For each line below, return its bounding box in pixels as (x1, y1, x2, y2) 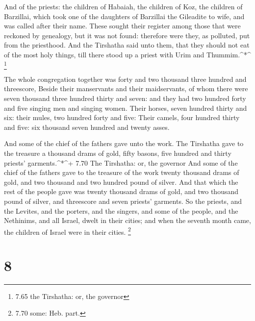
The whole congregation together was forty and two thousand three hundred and (4, 74, 247, 84)
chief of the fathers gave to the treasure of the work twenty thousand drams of (4, 167, 239, 177)
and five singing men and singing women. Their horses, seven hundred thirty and (4, 102, 247, 113)
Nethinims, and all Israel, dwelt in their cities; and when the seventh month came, (4, 215, 251, 225)
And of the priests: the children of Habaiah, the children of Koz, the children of (4, 1, 243, 11)
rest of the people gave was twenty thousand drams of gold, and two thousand (4, 186, 239, 197)
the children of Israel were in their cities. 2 (4, 225, 131, 237)
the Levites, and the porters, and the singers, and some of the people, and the (4, 205, 238, 216)
